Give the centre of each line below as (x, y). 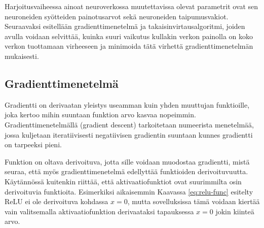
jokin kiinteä (235, 211)
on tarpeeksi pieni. (33, 144)
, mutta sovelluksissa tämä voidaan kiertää (194, 201)
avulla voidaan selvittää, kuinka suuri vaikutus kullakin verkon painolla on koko (129, 36)
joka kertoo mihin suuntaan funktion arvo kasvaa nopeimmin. (100, 115)
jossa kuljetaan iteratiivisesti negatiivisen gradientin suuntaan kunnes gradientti (129, 134)
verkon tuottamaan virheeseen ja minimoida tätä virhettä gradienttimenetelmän (129, 46)
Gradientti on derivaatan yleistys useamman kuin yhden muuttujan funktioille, (127, 104)
